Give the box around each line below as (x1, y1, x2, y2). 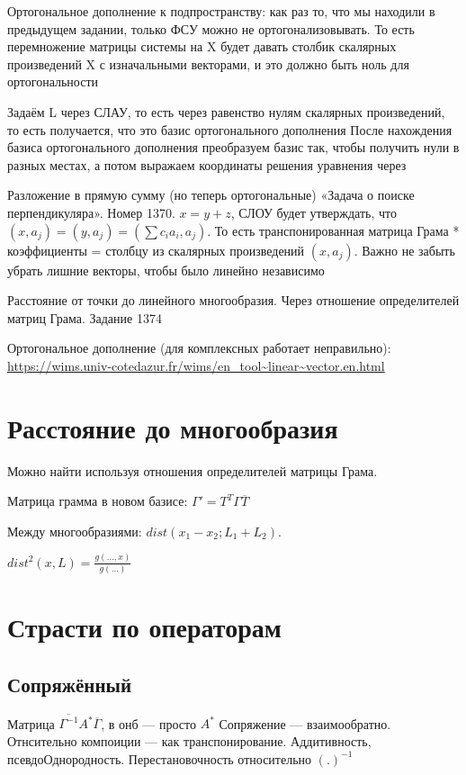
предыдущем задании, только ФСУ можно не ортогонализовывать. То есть (7, 19, 415, 38)
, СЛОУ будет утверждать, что (230, 203, 397, 221)
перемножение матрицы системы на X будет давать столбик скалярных (7, 37, 397, 56)
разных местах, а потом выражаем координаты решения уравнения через (7, 155, 407, 174)
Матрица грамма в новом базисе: (7, 491, 188, 510)
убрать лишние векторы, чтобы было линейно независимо (7, 260, 325, 279)
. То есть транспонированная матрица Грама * (207, 221, 460, 239)
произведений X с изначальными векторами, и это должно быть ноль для (7, 54, 409, 73)
